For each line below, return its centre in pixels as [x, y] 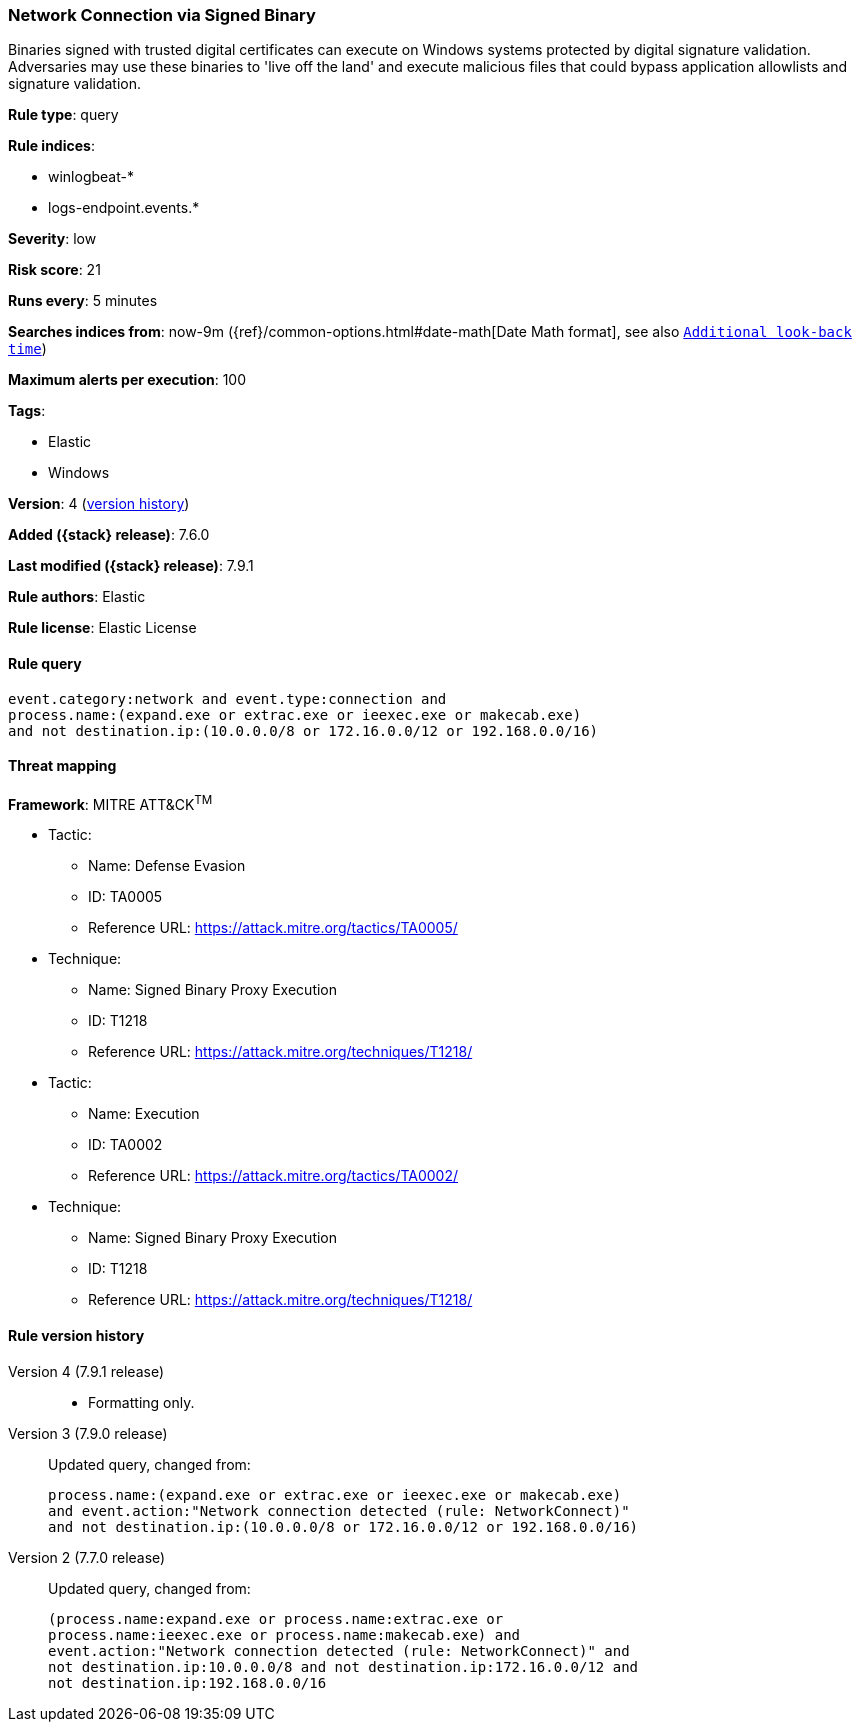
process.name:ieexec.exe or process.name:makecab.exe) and [284, 1634]
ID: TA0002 [125, 1145]
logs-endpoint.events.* [124, 208]
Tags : [27, 411]
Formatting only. [141, 1402]
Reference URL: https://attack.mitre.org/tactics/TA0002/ [273, 1176]
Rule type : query [63, 115]
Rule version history [76, 1336]
